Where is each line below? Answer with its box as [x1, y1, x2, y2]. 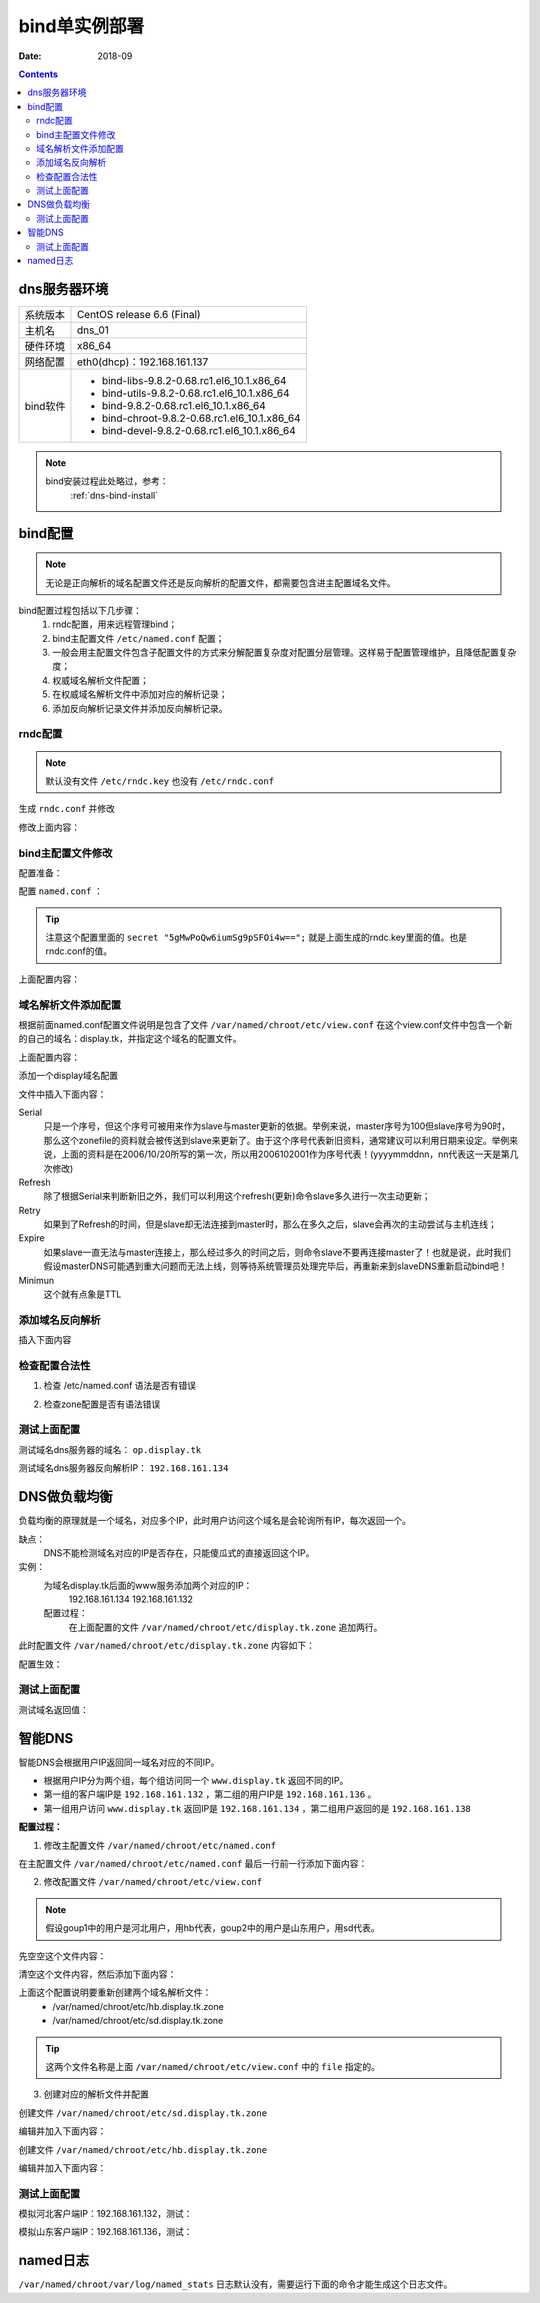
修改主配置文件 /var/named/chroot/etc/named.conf [43, 1839, 277, 1851]
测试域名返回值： [18, 1703, 89, 1715]
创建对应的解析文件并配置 [43, 2088, 149, 2100]
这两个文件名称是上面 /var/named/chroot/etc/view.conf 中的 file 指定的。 [45, 2060, 380, 2072]
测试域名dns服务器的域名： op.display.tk [18, 1443, 202, 1455]
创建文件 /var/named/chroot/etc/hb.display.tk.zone [18, 2143, 268, 2155]
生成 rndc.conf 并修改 [18, 803, 115, 815]
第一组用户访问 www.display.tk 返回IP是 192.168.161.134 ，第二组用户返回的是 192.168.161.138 [43, 1802, 472, 1814]
